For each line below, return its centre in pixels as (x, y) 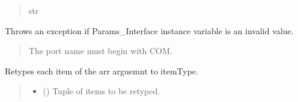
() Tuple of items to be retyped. (102, 91)
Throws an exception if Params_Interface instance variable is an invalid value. (149, 30)
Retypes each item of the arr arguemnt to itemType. (102, 70)
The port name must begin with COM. (100, 51)
